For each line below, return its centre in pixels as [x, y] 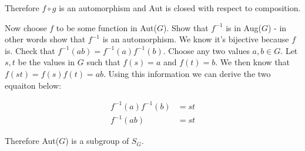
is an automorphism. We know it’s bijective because [196, 39]
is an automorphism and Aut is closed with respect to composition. [180, 8]
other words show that [45, 39]
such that [103, 62]
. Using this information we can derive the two [187, 73]
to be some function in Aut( [107, 27]
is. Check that [30, 50]
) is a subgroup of [97, 141]
